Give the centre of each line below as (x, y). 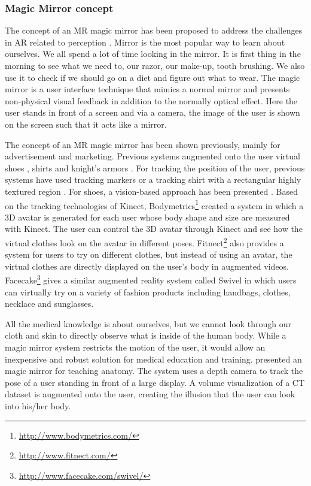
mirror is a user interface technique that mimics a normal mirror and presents (147, 89)
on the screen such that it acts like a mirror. (86, 124)
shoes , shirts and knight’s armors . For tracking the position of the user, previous (155, 167)
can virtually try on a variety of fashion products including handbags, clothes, (148, 292)
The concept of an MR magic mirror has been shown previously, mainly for (143, 144)
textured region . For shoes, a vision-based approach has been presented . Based (151, 191)
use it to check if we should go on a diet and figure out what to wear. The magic (153, 77)
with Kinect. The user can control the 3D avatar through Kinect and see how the (154, 229)
